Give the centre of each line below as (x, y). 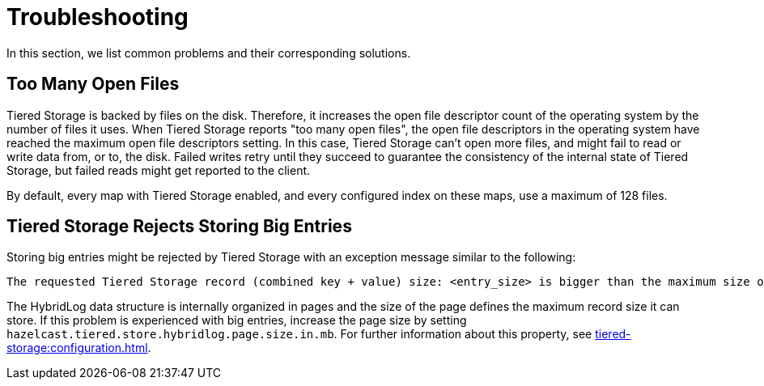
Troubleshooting (98, 17)
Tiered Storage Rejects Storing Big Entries (179, 227)
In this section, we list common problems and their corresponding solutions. (209, 53)
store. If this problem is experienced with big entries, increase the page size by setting (237, 320)
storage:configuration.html (77, 348)
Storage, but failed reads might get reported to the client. (159, 170)
